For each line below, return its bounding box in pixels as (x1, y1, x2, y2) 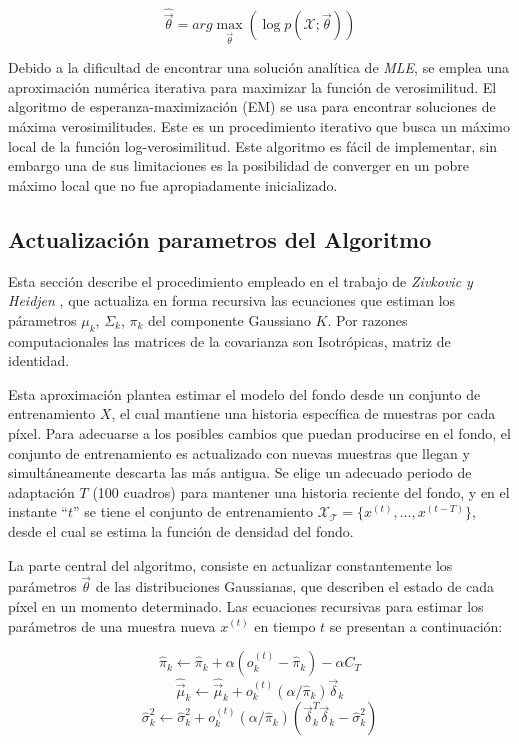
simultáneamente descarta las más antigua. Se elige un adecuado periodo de (8, 462, 472, 483)
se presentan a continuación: (329, 615, 503, 636)
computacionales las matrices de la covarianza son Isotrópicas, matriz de (8, 330, 451, 351)
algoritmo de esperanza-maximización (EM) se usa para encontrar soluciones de (8, 96, 496, 117)
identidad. (8, 350, 70, 371)
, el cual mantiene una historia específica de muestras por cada (111, 403, 496, 424)
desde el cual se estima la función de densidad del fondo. (8, 520, 354, 541)
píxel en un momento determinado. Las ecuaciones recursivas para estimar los (8, 595, 484, 616)
